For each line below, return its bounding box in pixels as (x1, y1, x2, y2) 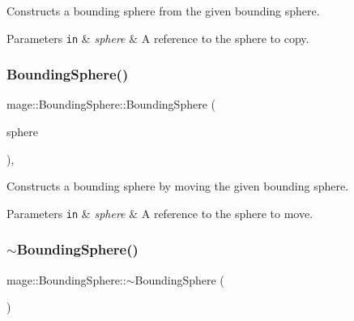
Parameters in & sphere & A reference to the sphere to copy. (6, 29, 309, 46)
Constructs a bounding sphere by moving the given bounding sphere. (6, 178, 349, 195)
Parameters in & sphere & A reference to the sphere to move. (6, 204, 313, 221)
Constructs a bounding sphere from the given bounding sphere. (6, 2, 320, 19)
